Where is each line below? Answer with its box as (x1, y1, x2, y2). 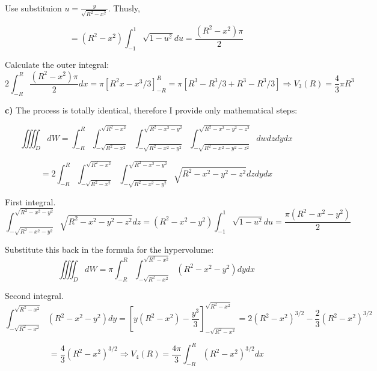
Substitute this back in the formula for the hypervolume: (5, 243, 214, 256)
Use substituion (5, 2, 62, 14)
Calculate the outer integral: (5, 58, 109, 70)
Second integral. (5, 289, 64, 302)
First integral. (5, 195, 56, 208)
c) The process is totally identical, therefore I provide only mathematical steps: (5, 103, 298, 116)
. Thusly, (108, 2, 140, 14)
